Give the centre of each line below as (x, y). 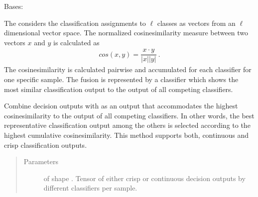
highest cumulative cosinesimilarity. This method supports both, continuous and (127, 135)
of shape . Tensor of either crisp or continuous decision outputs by (144, 178)
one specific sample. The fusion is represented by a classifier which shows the (121, 79)
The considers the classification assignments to (75, 23)
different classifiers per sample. (90, 188)
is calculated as (76, 42)
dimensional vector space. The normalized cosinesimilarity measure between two (126, 33)
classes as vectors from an (196, 23)
